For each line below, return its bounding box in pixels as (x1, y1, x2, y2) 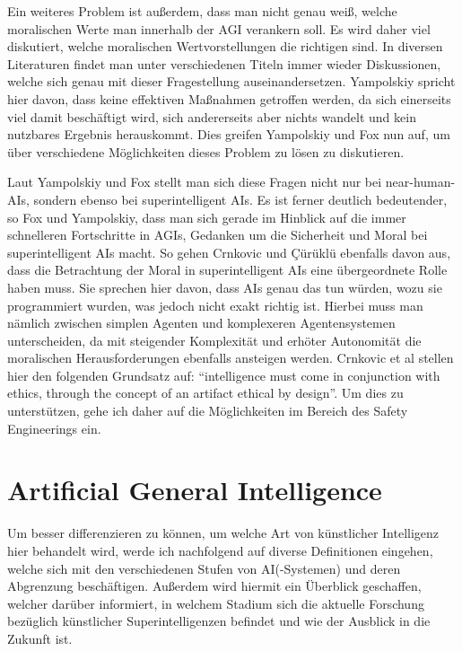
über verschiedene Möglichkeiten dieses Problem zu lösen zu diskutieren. (7, 142, 405, 161)
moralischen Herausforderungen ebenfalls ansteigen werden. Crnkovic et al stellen (7, 348, 454, 367)
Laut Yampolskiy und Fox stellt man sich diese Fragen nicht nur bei (7, 172, 382, 191)
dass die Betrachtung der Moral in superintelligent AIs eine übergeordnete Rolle (7, 260, 448, 279)
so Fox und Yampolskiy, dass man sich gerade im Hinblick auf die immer (7, 207, 406, 226)
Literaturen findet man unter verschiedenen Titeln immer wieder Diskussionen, (7, 54, 441, 73)
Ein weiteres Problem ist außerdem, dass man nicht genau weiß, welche (7, 2, 397, 20)
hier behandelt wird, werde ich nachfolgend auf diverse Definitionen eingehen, (7, 541, 433, 559)
